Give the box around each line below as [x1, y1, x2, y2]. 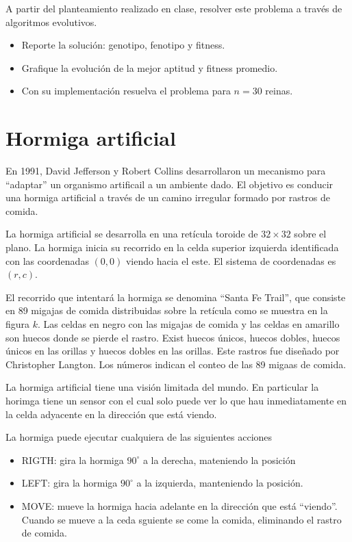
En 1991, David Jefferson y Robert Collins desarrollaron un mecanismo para [5, 164, 326, 178]
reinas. [265, 83, 293, 98]
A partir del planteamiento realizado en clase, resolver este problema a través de [5, 1, 342, 15]
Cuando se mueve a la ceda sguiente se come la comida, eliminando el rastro [21, 512, 342, 526]
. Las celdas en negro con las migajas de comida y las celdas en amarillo [38, 317, 340, 331]
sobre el [294, 227, 327, 241]
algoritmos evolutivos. [5, 14, 97, 29]
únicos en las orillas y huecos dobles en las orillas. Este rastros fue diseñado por [5, 344, 340, 358]
